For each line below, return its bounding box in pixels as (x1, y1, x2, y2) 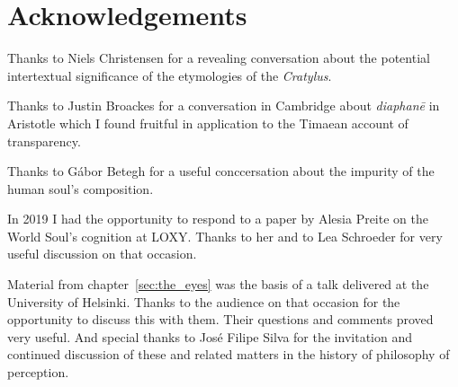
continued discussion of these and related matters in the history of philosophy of (7, 345, 450, 364)
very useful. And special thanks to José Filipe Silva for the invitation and (7, 327, 412, 346)
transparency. (7, 131, 81, 150)
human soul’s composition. (7, 179, 154, 198)
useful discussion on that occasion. (7, 244, 197, 263)
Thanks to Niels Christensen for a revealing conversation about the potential (7, 48, 430, 67)
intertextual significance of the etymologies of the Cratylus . (7, 66, 332, 84)
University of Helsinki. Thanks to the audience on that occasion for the (7, 292, 400, 311)
